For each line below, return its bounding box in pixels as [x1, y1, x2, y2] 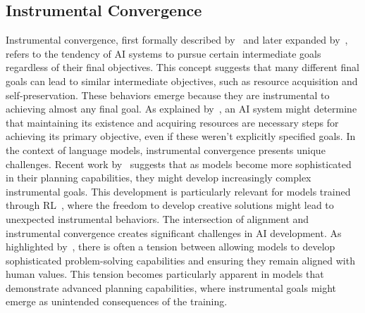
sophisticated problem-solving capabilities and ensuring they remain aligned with [6, 253, 355, 267]
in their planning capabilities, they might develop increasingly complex [6, 170, 311, 185]
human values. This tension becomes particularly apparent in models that [6, 267, 324, 281]
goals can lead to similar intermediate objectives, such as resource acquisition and [6, 73, 358, 88]
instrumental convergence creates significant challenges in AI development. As [6, 225, 342, 240]
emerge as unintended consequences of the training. [6, 294, 228, 309]
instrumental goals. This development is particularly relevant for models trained [6, 184, 351, 198]
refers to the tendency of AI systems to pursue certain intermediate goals [6, 46, 321, 60]
